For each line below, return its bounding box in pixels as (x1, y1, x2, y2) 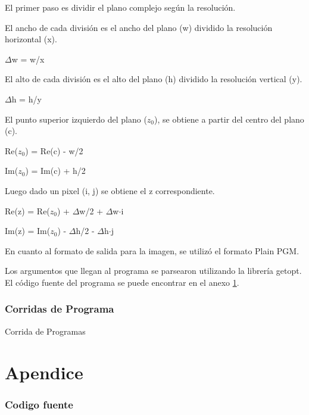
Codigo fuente (5, 397, 73, 411)
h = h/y (11, 92, 42, 105)
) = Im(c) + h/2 (25, 164, 86, 177)
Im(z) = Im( (5, 224, 51, 237)
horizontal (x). (5, 33, 57, 45)
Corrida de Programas (5, 324, 86, 337)
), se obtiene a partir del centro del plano (154, 113, 304, 125)
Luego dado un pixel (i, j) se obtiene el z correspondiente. (5, 184, 215, 196)
